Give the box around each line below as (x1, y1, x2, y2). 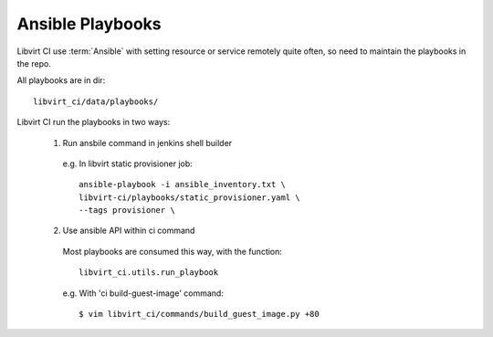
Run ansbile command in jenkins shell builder (62, 137, 233, 148)
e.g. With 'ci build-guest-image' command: (62, 288, 224, 299)
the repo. (16, 58, 52, 68)
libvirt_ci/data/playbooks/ (33, 96, 159, 107)
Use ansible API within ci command (62, 225, 195, 237)
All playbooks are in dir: (16, 75, 106, 86)
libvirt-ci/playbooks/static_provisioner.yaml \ (79, 192, 300, 203)
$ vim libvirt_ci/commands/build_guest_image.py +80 (79, 309, 320, 320)
